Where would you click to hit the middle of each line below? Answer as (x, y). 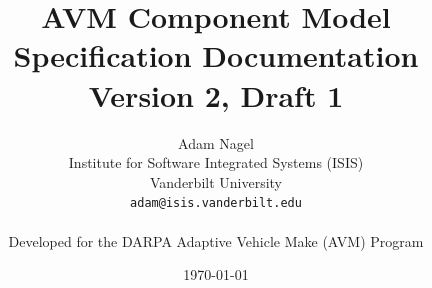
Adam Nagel (216, 142)
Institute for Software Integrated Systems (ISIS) (216, 162)
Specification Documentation (216, 55)
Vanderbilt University (216, 181)
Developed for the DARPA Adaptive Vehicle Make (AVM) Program (216, 240)
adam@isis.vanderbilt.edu (216, 203)
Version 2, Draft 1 (216, 94)
